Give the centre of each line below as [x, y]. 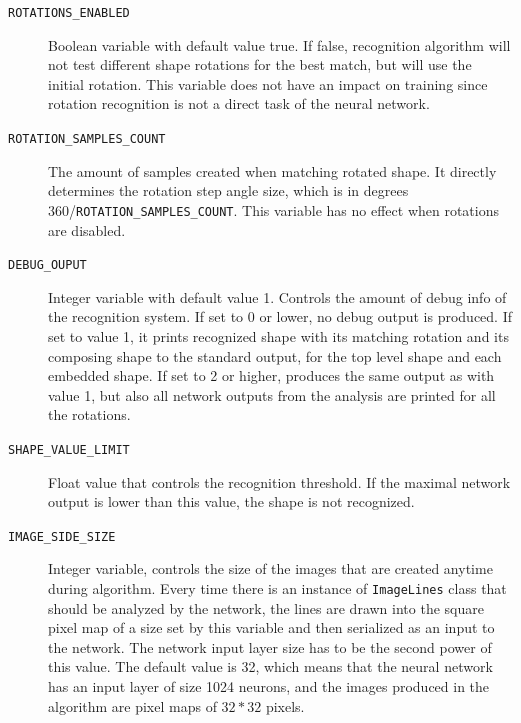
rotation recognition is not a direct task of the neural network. [239, 103]
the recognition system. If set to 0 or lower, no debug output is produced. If [280, 316]
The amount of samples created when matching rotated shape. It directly [272, 170]
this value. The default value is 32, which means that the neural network [270, 666]
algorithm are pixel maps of [132, 705]
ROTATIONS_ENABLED [69, 13]
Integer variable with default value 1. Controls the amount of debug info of [277, 296]
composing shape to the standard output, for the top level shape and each [275, 355]
